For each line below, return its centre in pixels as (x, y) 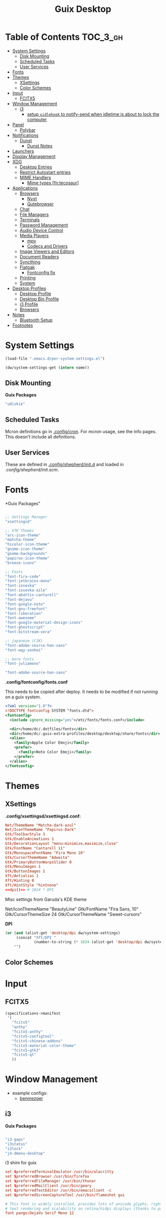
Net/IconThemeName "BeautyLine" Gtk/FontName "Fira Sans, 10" (72, 909)
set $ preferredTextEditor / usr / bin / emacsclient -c (58, 1190)
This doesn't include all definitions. (41, 437)
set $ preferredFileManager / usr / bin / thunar (51, 1181)
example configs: (30, 1093)
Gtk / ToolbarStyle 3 (25, 835)
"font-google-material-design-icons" (44, 623)
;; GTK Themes (20, 531)
